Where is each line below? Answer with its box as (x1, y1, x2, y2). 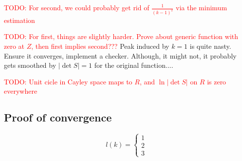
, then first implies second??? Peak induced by (31, 41, 169, 51)
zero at (4, 41, 25, 51)
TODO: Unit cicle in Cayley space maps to (4, 76, 132, 86)
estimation (4, 15, 35, 25)
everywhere (4, 86, 37, 96)
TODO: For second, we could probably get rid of (4, 2, 149, 12)
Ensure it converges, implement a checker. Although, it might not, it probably (4, 50, 237, 60)
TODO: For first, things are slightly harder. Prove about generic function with (4, 31, 239, 41)
